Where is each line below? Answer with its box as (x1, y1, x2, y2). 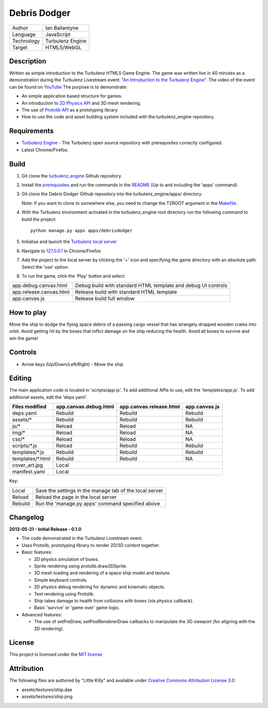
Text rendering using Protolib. (34, 590, 95, 597)
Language (12, 31, 36, 38)
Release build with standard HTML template (75, 289, 177, 295)
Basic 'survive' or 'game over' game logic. (34, 605, 120, 611)
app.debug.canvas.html (12, 282, 67, 289)
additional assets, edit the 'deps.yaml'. (9, 394, 88, 400)
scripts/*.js (12, 442, 37, 449)
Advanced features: (21, 611, 62, 617)
